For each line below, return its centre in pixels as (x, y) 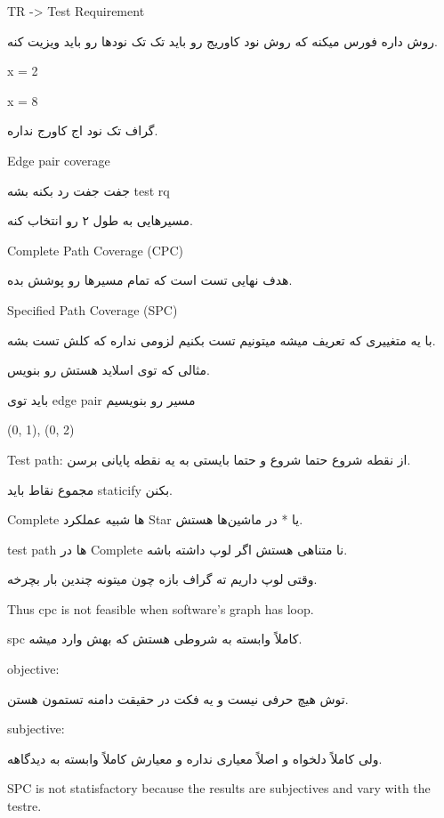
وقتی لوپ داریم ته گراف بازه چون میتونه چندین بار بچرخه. (162, 579)
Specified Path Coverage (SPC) (93, 309)
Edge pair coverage (59, 160)
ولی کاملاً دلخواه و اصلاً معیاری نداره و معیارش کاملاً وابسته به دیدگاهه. (195, 758)
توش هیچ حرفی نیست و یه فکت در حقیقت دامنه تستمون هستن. (178, 698)
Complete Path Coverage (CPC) (95, 250)
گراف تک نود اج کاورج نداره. (83, 130)
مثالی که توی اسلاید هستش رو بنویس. (109, 370)
